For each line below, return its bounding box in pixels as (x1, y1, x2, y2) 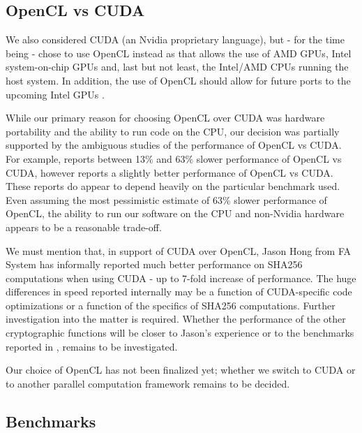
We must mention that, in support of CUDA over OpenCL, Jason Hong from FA (6, 243, 352, 258)
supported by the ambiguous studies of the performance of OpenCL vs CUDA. (6, 138, 342, 152)
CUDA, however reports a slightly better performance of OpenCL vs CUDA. (6, 165, 333, 179)
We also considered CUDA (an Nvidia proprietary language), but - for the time (6, 32, 345, 47)
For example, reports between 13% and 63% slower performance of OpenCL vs (6, 151, 342, 166)
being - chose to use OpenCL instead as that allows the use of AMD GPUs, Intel (6, 45, 352, 60)
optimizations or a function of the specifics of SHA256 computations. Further (6, 298, 335, 312)
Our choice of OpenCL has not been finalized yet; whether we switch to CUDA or (6, 362, 356, 377)
